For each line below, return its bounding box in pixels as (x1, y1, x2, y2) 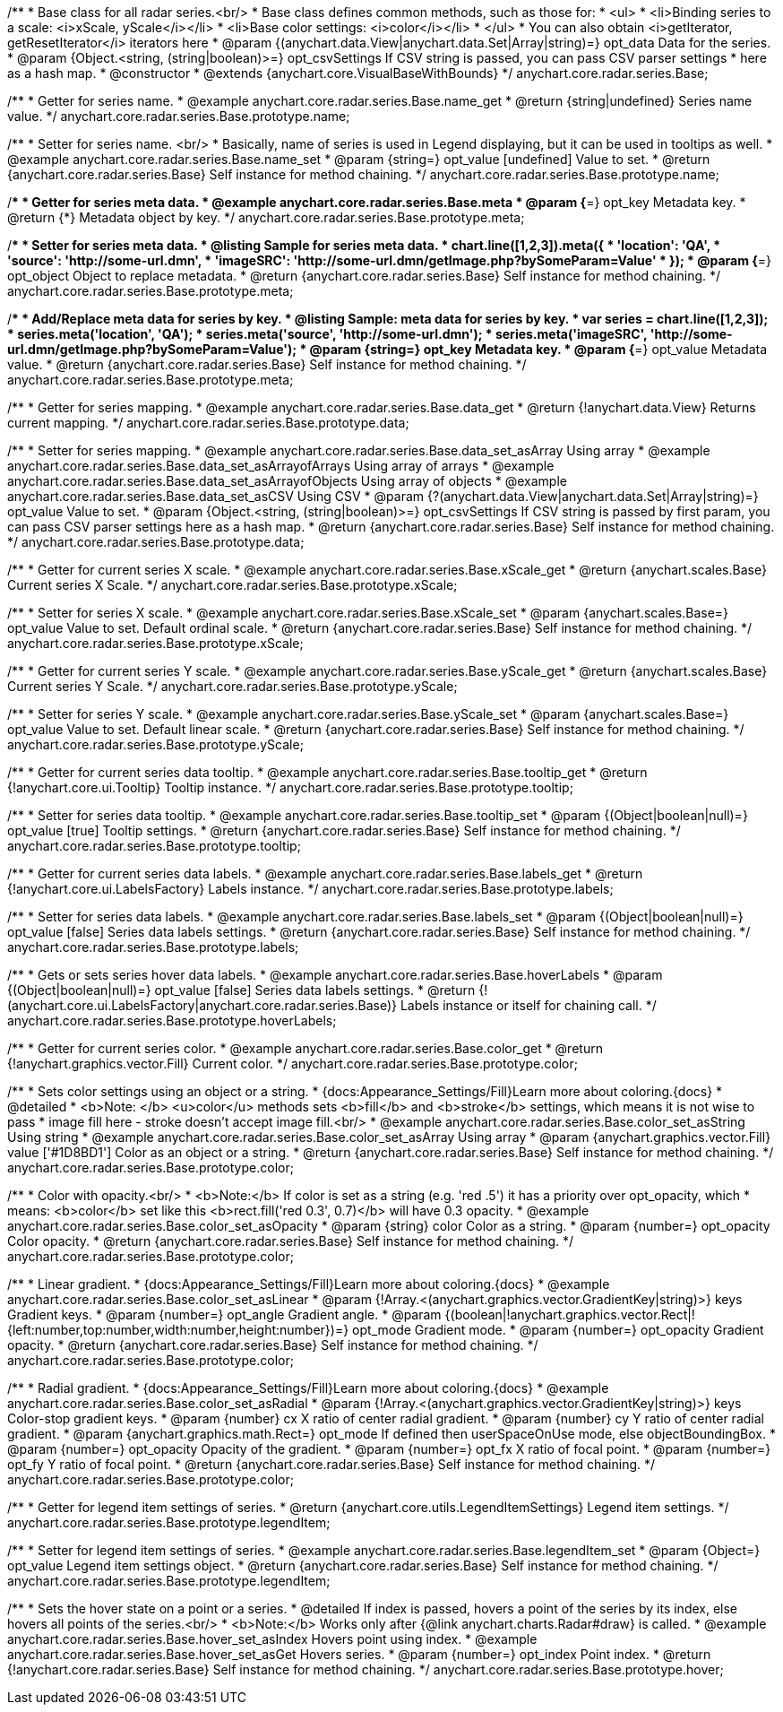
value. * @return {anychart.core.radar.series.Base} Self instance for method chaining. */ (7, 357, 527, 372)
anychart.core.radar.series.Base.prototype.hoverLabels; (7, 1013, 337, 1028)
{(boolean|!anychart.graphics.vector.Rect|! (444, 1307, 695, 1322)
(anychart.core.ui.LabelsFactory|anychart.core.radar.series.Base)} (7, 998, 397, 1013)
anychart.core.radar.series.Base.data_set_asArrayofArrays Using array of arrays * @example (7, 458, 555, 473)
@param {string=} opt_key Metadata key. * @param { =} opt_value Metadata (309, 342, 768, 357)
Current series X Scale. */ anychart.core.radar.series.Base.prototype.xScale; (7, 577, 458, 592)
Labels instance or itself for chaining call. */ (400, 998, 657, 1013)
